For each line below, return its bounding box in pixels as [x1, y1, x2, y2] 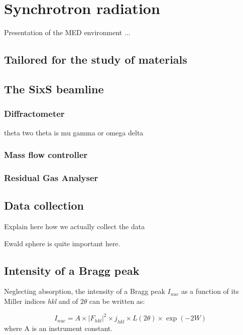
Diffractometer [4, 107, 65, 120]
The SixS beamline [4, 81, 104, 96]
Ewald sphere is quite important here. [4, 238, 120, 248]
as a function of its [181, 286, 239, 296]
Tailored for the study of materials [4, 52, 187, 67]
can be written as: [89, 295, 145, 306]
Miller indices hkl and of [4, 295, 78, 306]
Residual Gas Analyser [4, 171, 98, 184]
